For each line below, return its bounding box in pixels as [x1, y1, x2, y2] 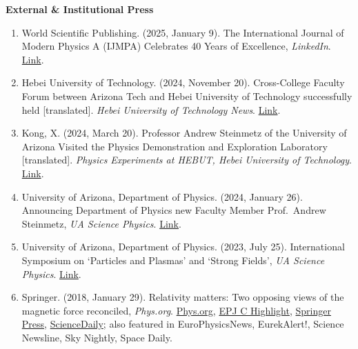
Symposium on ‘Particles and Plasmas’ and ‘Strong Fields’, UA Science [21, 252, 325, 267]
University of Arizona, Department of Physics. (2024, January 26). [21, 189, 303, 203]
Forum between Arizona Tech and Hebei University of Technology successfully [21, 88, 352, 103]
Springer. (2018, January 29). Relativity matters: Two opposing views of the [21, 290, 344, 304]
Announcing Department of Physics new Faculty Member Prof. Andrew [21, 203, 326, 217]
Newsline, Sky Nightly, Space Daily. [21, 330, 172, 344]
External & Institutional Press [6, 2, 154, 16]
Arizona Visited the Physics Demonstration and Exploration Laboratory [21, 139, 328, 153]
